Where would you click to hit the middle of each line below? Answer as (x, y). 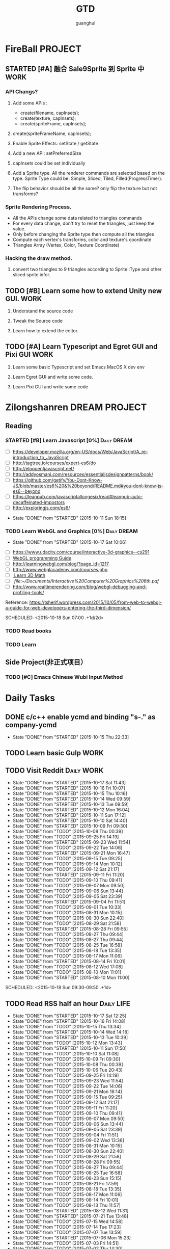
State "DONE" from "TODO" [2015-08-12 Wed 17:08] (68, 967)
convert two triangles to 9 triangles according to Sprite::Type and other (87, 269)
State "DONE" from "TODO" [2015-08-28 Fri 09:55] (66, 1162)
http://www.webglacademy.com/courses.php (60, 569)
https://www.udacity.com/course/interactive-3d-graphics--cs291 (81, 552)
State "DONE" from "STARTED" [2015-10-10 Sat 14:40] (70, 820)
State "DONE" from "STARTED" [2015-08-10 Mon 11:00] (71, 978)
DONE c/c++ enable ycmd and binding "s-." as (80, 717)
